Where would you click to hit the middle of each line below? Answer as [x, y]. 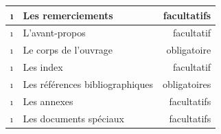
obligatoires [187, 83]
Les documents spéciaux [73, 118]
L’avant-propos [54, 33]
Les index [43, 67]
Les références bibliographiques [88, 83]
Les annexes [48, 101]
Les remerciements [68, 15]
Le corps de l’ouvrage [68, 50]
